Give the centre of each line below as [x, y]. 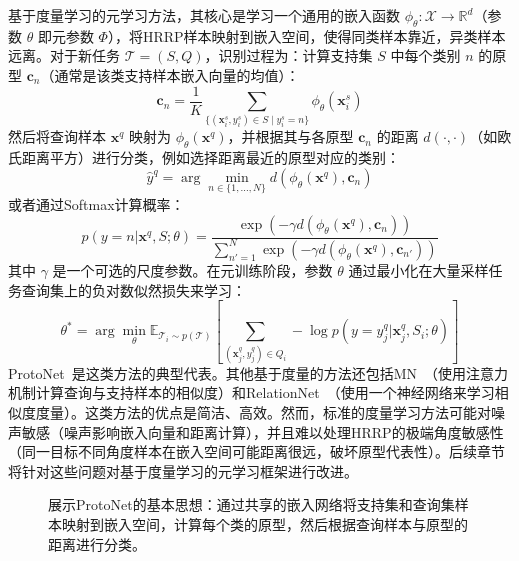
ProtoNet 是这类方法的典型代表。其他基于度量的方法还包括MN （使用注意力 [258, 372]
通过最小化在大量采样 [418, 269]
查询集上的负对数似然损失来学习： [133, 289]
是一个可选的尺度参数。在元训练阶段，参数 [192, 269]
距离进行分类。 [97, 543]
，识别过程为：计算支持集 [288, 55]
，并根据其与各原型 [290, 136]
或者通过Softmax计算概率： [96, 203]
